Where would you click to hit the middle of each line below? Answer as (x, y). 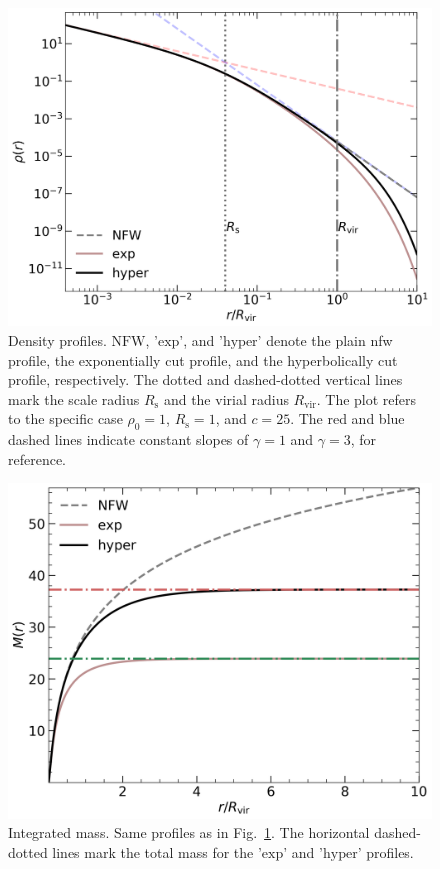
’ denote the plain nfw (325, 340)
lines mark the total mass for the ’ (157, 851)
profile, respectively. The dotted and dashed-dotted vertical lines (205, 379)
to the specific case (65, 418)
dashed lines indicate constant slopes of (128, 439)
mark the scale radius (74, 398)
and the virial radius (226, 398)
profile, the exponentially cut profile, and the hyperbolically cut (203, 359)
